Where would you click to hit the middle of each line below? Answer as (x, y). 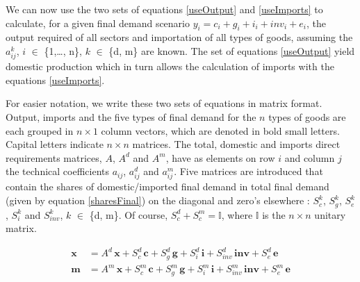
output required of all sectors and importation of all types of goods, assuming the (179, 37)
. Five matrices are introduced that (248, 171)
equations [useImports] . (55, 80)
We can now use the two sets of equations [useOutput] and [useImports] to (164, 9)
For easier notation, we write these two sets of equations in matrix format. (164, 103)
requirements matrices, (54, 157)
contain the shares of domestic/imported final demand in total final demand (167, 186)
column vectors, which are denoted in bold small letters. (220, 130)
